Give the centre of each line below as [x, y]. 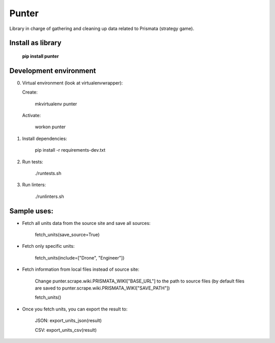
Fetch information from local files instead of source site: [81, 269]
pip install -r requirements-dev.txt [70, 150]
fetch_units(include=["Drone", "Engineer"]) [80, 258]
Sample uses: [31, 211]
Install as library [35, 43]
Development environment [53, 70]
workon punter [50, 127]
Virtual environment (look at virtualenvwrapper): [73, 83]
